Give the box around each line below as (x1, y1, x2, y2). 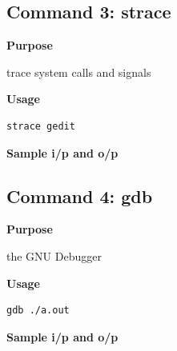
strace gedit (6, 120, 75, 132)
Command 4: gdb (6, 183, 153, 208)
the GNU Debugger (6, 247, 102, 264)
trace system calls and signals (6, 63, 151, 80)
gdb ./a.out (6, 305, 70, 317)
